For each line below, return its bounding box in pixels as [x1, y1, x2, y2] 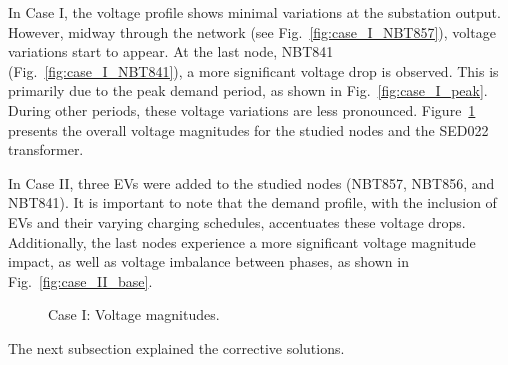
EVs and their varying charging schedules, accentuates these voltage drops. [8, 211, 466, 232]
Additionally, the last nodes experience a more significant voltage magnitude [8, 231, 476, 252]
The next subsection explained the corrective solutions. [8, 337, 345, 358]
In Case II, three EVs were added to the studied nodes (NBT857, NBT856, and [8, 172, 495, 193]
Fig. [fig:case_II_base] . [8, 270, 153, 291]
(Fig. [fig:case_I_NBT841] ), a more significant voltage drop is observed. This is [8, 60, 499, 81]
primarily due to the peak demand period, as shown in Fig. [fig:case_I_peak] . [8, 80, 488, 101]
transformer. [8, 139, 84, 160]
